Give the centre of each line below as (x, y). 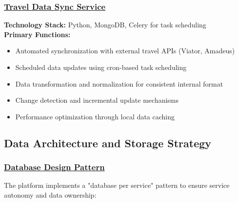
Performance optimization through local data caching (95, 116)
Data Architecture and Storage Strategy (108, 143)
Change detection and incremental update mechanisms (97, 100)
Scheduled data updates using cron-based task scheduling (101, 67)
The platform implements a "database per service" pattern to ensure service (117, 185)
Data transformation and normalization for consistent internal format (119, 83)
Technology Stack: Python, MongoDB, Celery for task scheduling (105, 25)
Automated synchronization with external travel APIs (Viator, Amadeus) (125, 51)
